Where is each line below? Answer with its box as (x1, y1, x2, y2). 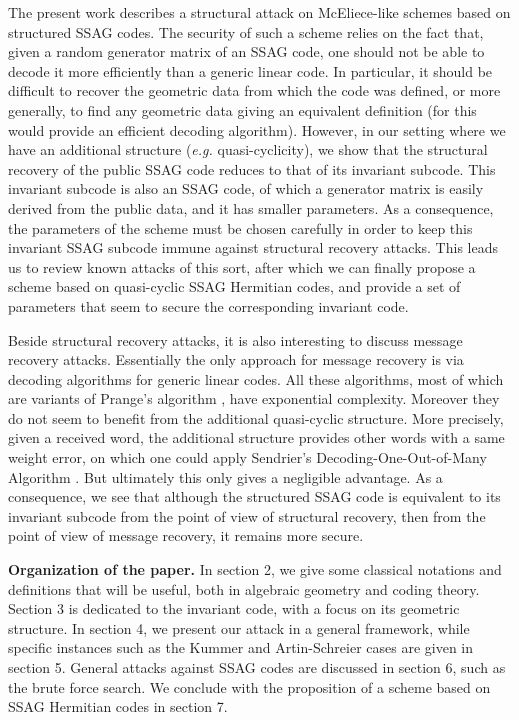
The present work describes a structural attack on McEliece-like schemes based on (8, 2, 511, 22)
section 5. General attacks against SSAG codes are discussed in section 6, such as (8, 657, 506, 677)
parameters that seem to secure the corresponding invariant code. (8, 295, 409, 316)
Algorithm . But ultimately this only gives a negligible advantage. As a (8, 466, 443, 487)
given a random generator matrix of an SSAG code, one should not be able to (8, 41, 485, 62)
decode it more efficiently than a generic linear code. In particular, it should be (8, 60, 493, 81)
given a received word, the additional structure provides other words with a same (8, 427, 505, 448)
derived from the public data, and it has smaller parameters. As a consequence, (8, 197, 494, 218)
